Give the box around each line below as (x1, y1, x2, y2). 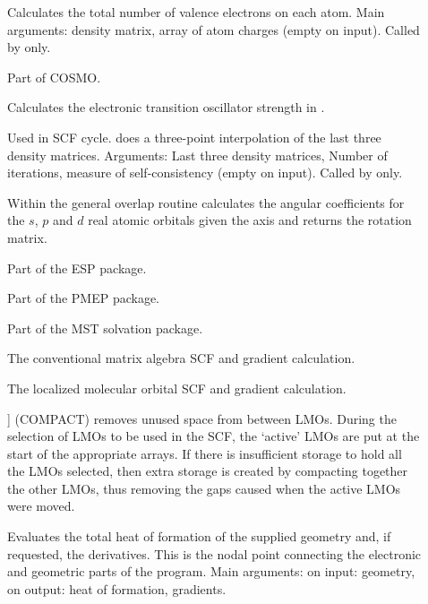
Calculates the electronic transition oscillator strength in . (7, 98, 325, 116)
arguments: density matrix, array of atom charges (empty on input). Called (7, 20, 420, 39)
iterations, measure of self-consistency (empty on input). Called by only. (7, 163, 403, 182)
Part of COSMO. (7, 67, 101, 86)
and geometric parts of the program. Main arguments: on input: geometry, (7, 562, 415, 581)
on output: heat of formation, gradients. (7, 579, 227, 598)
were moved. (7, 496, 75, 515)
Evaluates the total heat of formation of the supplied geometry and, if (7, 527, 391, 546)
